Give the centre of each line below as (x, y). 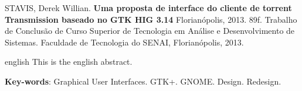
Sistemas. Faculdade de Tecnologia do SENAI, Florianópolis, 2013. (124, 42)
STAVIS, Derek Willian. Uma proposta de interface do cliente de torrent (148, 8)
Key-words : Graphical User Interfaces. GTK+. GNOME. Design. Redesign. (143, 81)
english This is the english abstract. (69, 62)
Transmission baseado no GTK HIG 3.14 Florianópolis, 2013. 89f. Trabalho (151, 19)
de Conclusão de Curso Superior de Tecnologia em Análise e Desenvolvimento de (150, 31)
